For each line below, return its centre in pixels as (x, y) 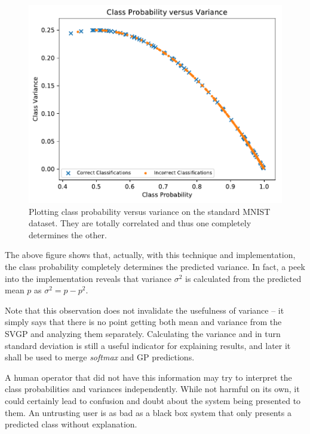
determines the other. (68, 234)
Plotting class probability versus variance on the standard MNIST (150, 211)
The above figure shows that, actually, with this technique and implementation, (150, 255)
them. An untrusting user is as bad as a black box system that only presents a (148, 412)
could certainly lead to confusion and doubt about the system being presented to (153, 400)
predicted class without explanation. (71, 424)
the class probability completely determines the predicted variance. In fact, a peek (155, 266)
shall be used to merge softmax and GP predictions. (100, 357)
